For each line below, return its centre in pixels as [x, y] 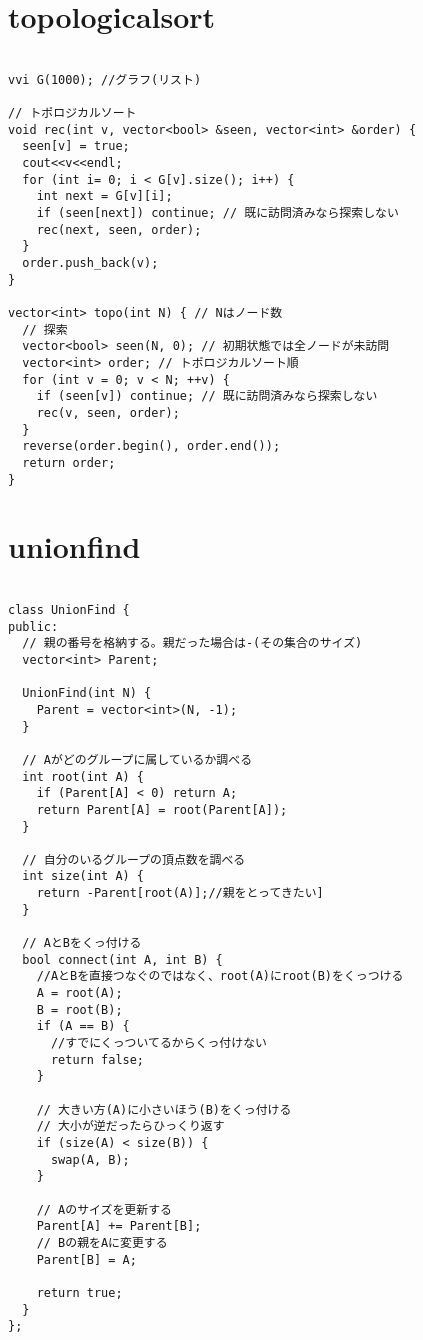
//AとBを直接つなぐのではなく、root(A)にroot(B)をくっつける [220, 976]
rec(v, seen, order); [108, 412]
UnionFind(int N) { [87, 693]
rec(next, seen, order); [119, 229]
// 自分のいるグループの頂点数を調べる [134, 859]
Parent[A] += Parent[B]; [119, 1226]
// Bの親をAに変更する [102, 1242]
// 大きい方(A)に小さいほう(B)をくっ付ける [164, 1109]
